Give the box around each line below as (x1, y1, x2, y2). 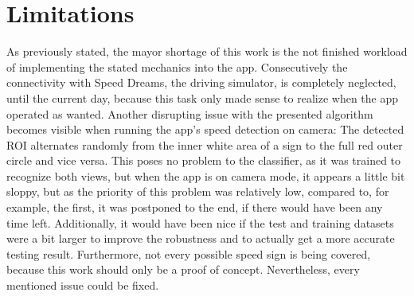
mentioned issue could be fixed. (6, 277, 159, 294)
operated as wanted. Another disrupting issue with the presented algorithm (6, 105, 373, 122)
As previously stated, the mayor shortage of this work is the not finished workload (6, 43, 408, 60)
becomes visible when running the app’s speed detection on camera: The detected (6, 121, 404, 138)
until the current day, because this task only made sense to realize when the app (6, 89, 399, 106)
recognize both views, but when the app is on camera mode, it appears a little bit (6, 167, 405, 184)
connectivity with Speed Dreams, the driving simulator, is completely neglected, (6, 74, 396, 91)
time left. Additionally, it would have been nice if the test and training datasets (6, 214, 394, 231)
